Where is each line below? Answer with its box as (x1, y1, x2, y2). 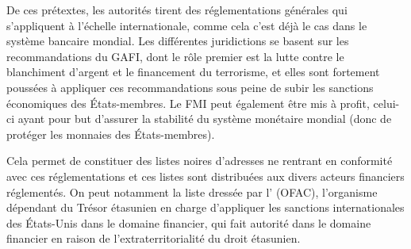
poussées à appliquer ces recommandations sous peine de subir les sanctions (6, 79, 374, 95)
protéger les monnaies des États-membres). (6, 125, 215, 142)
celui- (373, 94, 400, 111)
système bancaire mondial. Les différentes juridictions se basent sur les (6, 33, 349, 49)
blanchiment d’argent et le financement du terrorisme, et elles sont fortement (6, 63, 380, 80)
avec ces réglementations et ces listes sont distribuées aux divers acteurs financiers (6, 167, 405, 184)
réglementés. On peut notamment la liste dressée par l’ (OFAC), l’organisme (6, 183, 378, 200)
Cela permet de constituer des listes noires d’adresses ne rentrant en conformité (6, 152, 393, 169)
